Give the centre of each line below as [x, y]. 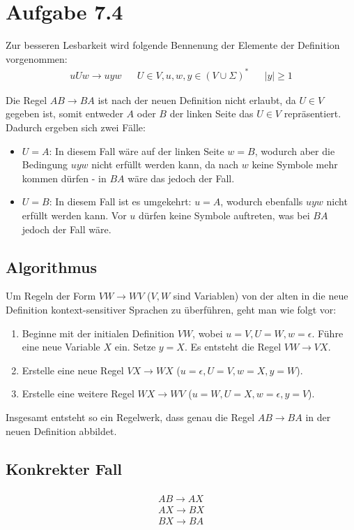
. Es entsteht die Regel [233, 347]
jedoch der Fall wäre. [67, 229]
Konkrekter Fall [64, 468]
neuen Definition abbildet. [61, 430]
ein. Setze [135, 347]
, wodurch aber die [295, 150]
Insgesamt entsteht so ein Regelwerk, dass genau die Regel [130, 417]
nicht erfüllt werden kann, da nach [165, 164]
